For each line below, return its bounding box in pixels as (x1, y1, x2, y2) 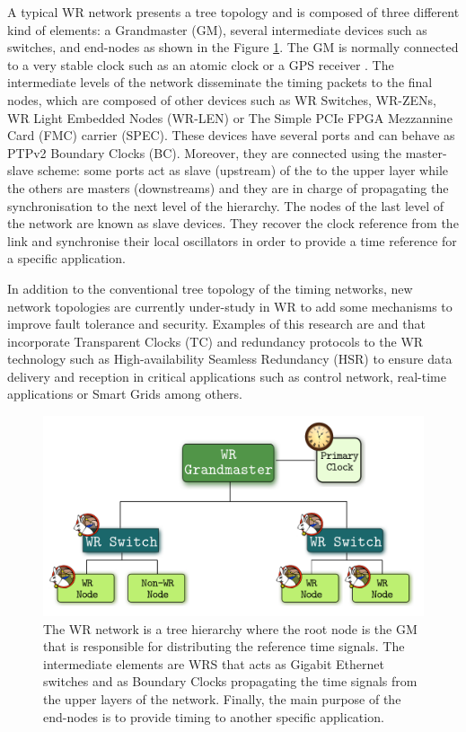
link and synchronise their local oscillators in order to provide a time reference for (7, 231, 457, 250)
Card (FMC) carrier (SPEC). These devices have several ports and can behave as (7, 126, 455, 145)
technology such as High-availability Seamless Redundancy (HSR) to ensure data (7, 349, 453, 368)
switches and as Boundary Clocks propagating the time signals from (43, 672, 418, 691)
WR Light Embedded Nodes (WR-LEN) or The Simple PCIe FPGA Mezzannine (7, 108, 453, 127)
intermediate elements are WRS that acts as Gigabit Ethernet (43, 654, 384, 673)
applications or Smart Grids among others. (7, 384, 242, 403)
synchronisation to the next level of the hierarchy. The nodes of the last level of (7, 196, 444, 215)
